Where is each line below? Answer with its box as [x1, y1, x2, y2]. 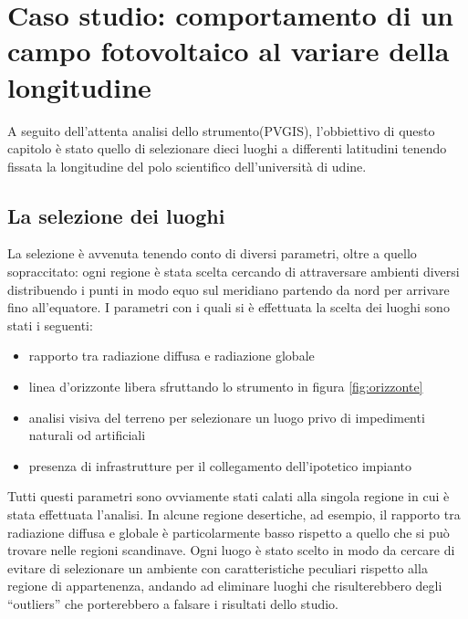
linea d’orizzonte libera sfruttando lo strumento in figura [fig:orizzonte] [28, 377, 423, 396]
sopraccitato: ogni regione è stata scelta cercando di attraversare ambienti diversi [7, 262, 460, 281]
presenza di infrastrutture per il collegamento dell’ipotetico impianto [28, 456, 412, 475]
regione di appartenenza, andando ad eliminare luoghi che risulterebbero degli [7, 576, 442, 595]
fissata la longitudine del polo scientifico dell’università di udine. [7, 156, 367, 175]
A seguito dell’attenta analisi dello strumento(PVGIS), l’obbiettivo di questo [7, 121, 435, 140]
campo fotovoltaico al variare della [7, 32, 450, 69]
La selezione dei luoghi [7, 201, 225, 229]
